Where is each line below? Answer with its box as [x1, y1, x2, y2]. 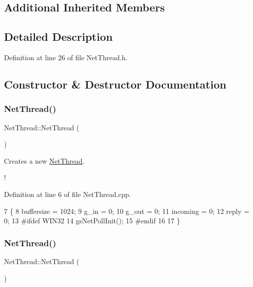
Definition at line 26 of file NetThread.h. [4, 52, 127, 62]
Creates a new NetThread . [4, 155, 85, 166]
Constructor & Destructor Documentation [4, 76, 227, 92]
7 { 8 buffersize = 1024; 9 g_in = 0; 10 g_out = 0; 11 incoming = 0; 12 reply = [4, 205, 250, 216]
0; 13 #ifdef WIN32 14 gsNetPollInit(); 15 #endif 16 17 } [4, 215, 180, 226]
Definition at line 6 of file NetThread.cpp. [4, 189, 131, 199]
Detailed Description [4, 29, 113, 44]
